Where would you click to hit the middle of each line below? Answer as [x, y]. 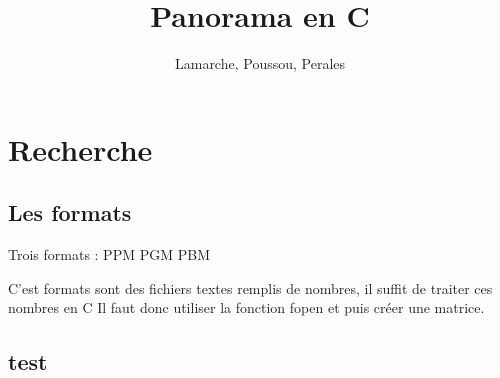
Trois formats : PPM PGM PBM [109, 254]
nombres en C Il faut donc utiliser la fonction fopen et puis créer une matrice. [246, 307]
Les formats [70, 212]
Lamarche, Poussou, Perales [260, 63]
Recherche [80, 148]
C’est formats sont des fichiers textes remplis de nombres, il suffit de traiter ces [250, 287]
